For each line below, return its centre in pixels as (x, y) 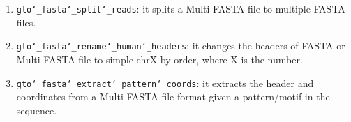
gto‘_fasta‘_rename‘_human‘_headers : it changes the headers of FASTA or (181, 46)
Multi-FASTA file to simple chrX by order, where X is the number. (159, 59)
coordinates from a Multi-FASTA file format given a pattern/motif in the (173, 97)
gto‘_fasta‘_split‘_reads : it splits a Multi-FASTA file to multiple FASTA (181, 8)
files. (26, 22)
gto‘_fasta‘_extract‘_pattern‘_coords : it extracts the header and (165, 83)
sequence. (37, 110)
